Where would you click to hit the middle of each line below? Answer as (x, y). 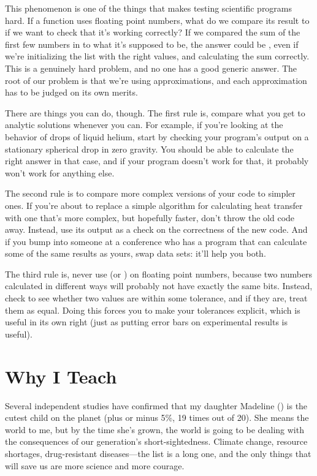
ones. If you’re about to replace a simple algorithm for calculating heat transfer (154, 205)
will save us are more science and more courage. (95, 465)
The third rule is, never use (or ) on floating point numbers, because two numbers (159, 274)
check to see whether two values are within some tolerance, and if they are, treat (156, 298)
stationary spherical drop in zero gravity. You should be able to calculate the (149, 149)
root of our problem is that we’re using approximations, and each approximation (156, 80)
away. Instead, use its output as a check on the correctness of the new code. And (156, 229)
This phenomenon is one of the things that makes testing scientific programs (149, 8)
